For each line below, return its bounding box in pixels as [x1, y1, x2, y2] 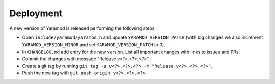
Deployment [9, 8, 63, 19]
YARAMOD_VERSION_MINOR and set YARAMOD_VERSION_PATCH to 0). [22, 41, 166, 48]
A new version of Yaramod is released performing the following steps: [9, 25, 156, 31]
